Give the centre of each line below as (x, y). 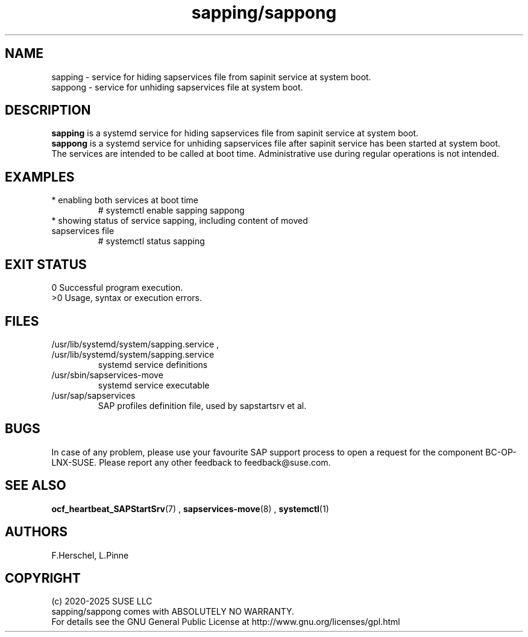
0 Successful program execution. (117, 288)
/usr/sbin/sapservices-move (107, 375)
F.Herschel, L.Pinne (90, 555)
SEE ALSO (36, 486)
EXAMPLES (40, 177)
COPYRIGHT (43, 578)
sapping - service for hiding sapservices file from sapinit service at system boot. (211, 77)
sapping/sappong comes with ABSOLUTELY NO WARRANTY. (173, 612)
